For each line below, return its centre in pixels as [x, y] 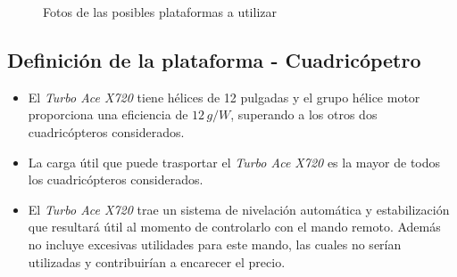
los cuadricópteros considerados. [116, 179]
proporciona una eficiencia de [108, 114]
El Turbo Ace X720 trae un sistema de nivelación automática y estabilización [239, 209]
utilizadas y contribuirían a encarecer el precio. [157, 261]
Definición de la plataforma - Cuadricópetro [214, 59]
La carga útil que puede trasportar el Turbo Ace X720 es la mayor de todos [234, 162]
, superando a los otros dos [304, 114]
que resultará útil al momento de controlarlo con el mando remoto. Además [234, 227]
